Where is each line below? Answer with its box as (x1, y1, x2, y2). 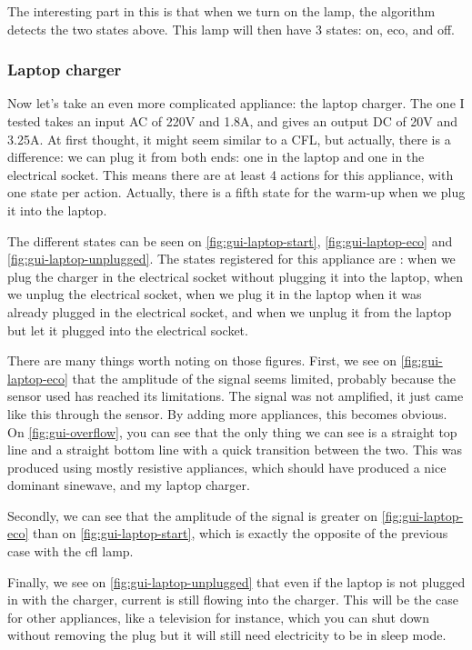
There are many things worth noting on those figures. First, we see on (7, 351, 397, 370)
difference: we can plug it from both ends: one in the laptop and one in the (7, 147, 425, 166)
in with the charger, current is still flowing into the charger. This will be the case (7, 590, 458, 609)
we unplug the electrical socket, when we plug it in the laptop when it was (7, 285, 422, 304)
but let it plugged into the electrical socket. (7, 320, 248, 339)
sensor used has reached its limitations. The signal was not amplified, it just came (7, 386, 464, 405)
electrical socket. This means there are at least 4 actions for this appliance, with (7, 165, 454, 184)
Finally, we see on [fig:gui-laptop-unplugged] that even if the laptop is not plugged (7, 572, 466, 591)
